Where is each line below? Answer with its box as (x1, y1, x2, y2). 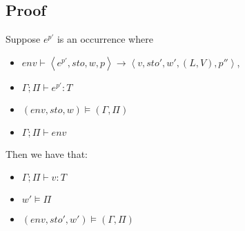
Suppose (6, 32, 41, 46)
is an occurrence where (57, 32, 153, 46)
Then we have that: (6, 146, 88, 161)
